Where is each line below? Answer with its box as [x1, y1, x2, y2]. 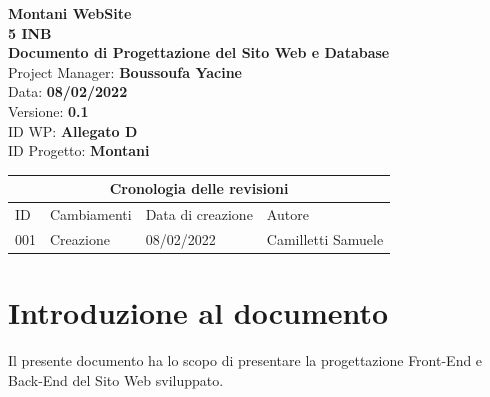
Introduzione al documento [8, 292, 389, 333]
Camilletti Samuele [266, 228, 384, 249]
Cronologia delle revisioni [109, 178, 289, 199]
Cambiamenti [50, 204, 132, 225]
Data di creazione [145, 204, 253, 225]
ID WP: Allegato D [8, 120, 138, 141]
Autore [266, 204, 309, 225]
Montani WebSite [8, 3, 132, 23]
